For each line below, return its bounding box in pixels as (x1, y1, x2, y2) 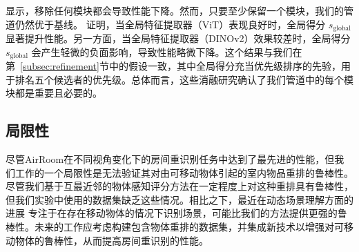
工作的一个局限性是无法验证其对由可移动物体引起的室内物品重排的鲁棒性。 (14, 165, 353, 180)
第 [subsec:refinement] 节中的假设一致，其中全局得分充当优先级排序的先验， (6, 59, 341, 73)
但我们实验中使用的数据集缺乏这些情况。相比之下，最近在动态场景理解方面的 (6, 192, 353, 206)
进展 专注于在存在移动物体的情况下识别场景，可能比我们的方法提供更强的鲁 (6, 206, 347, 220)
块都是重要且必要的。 (6, 86, 102, 100)
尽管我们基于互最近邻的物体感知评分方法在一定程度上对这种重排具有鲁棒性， (6, 179, 353, 193)
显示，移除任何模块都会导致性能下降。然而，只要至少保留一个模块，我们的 (6, 3, 344, 17)
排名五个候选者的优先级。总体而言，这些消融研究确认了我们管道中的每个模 (14, 72, 353, 86)
